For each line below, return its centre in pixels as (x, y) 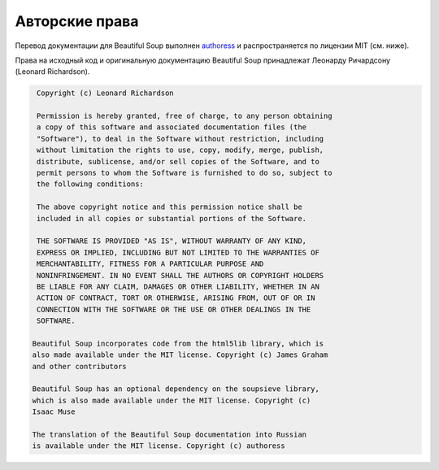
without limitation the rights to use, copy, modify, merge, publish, (180, 150)
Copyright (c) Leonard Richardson (105, 93)
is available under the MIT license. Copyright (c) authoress (159, 446)
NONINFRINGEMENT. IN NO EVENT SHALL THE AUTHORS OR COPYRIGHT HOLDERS (180, 275)
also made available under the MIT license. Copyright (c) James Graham (180, 355)
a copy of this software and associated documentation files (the (172, 127)
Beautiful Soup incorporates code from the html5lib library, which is (178, 343)
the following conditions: (90, 184)
